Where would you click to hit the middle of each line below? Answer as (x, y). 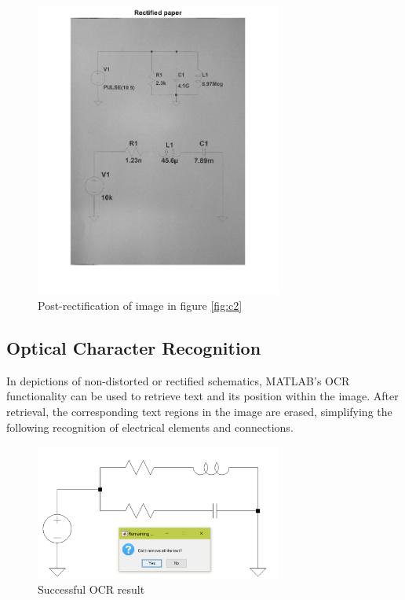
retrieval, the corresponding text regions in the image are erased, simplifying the (199, 411)
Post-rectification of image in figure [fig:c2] (140, 305)
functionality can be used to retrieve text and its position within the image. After (202, 396)
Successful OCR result (91, 589)
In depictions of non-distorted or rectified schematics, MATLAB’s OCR (178, 380)
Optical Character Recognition (134, 347)
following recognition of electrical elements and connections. (150, 427)
